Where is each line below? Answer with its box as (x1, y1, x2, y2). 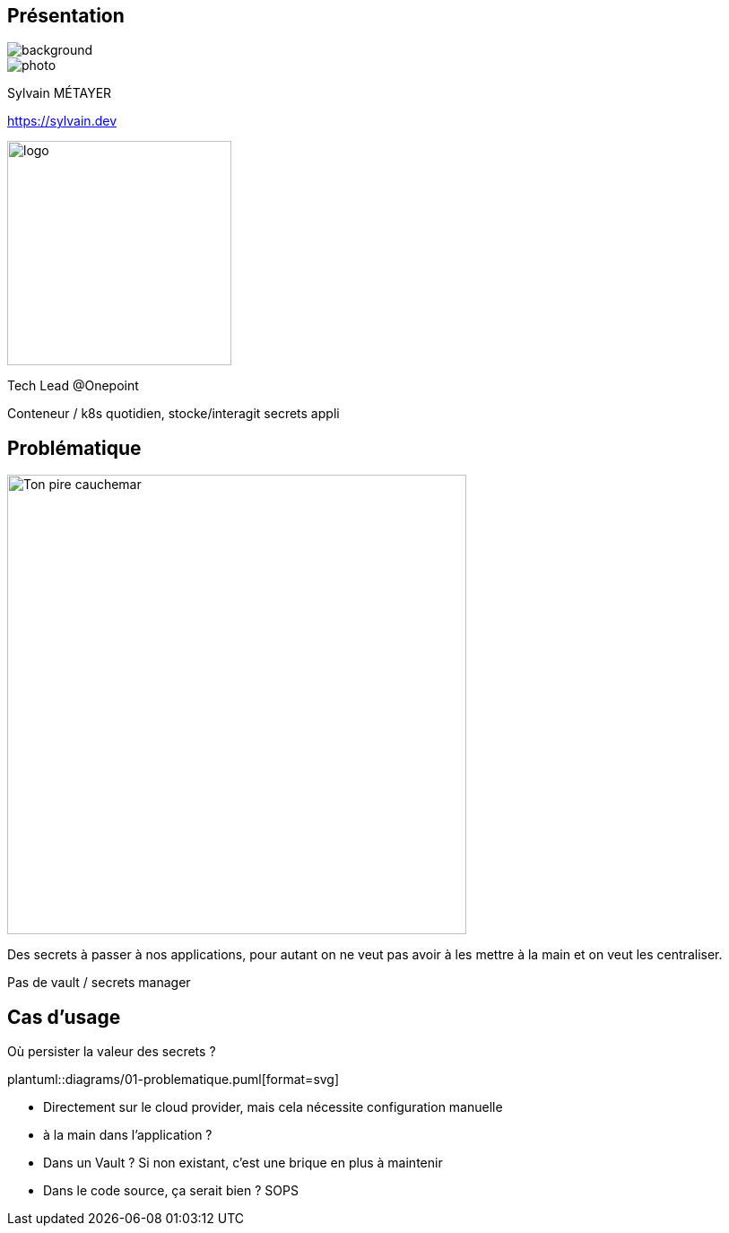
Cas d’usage (7, 1005, 121, 1028)
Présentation (7, 4, 125, 27)
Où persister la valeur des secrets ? (7, 1044, 216, 1060)
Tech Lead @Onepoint (7, 378, 139, 394)
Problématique (7, 436, 142, 459)
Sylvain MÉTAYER (7, 85, 112, 101)
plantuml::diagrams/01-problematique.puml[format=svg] (7, 1071, 340, 1088)
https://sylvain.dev (7, 113, 117, 129)
